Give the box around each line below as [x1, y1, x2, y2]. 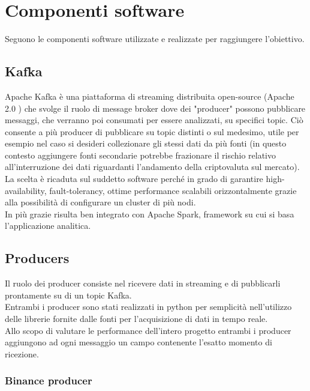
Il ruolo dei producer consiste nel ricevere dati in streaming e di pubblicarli [5, 277, 281, 289]
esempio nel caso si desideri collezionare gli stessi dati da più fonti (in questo [5, 137, 287, 150]
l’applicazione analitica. [5, 219, 91, 232]
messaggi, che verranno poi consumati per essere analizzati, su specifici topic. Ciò [5, 114, 303, 126]
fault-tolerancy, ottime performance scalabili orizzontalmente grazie [49, 184, 297, 196]
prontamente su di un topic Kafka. [5, 288, 132, 301]
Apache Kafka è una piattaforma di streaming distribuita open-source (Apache [5, 89, 294, 102]
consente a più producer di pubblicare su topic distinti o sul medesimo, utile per [5, 125, 299, 138]
